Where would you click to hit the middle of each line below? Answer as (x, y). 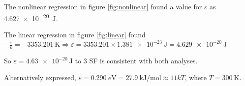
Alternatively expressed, (40, 77)
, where (196, 77)
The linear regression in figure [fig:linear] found (75, 34)
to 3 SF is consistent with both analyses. (136, 61)
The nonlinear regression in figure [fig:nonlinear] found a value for (103, 6)
